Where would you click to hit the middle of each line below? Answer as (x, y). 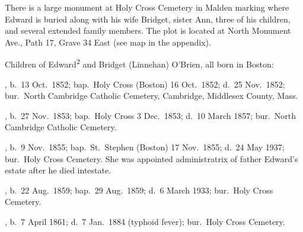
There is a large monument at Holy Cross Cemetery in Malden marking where (147, 7)
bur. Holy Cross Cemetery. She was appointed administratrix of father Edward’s (151, 158)
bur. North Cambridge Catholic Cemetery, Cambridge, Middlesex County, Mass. (151, 96)
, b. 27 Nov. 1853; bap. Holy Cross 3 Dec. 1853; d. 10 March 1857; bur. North (150, 115)
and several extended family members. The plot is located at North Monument (148, 30)
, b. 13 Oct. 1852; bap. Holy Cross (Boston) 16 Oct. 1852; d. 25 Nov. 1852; (145, 84)
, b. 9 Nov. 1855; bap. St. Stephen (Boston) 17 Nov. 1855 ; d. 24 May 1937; (145, 147)
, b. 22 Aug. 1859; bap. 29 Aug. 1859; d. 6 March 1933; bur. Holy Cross (139, 190)
